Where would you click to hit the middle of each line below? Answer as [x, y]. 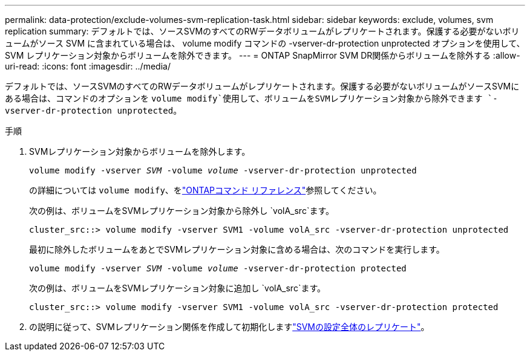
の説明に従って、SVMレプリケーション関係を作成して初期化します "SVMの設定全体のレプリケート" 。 [229, 327]
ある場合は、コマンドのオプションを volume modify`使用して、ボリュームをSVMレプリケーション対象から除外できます [244, 98]
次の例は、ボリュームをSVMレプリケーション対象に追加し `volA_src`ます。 [178, 288]
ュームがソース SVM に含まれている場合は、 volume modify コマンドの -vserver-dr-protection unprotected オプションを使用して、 [265, 43]
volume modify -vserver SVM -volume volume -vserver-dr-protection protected [218, 268]
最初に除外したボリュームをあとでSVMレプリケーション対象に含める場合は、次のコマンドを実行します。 [237, 249]
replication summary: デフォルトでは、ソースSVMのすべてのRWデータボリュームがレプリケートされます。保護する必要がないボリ [262, 31]
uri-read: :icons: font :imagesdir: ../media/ [88, 66]
